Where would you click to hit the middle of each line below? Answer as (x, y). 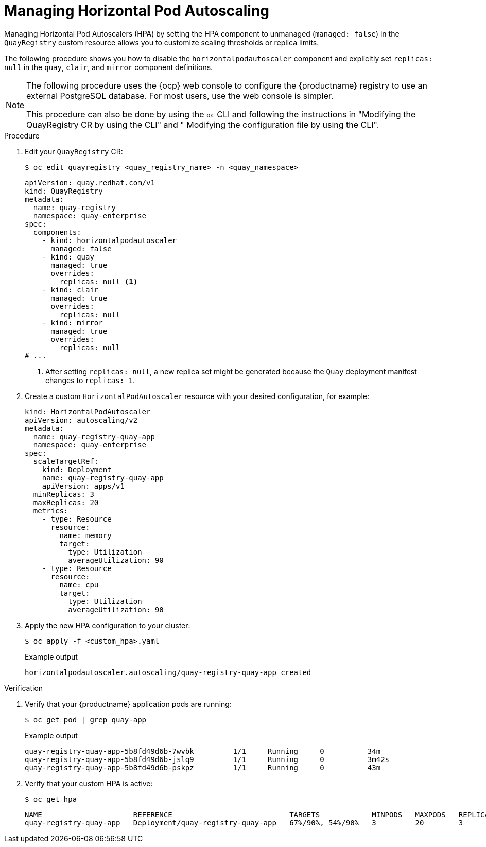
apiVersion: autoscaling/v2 (81, 420)
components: (57, 232)
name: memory (85, 535)
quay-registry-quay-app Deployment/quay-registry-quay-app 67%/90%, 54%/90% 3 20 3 (244, 823)
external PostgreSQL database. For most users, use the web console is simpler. (180, 96)
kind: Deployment (77, 469)
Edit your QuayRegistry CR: (74, 151)
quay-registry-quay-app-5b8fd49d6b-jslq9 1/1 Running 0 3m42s (207, 759)
